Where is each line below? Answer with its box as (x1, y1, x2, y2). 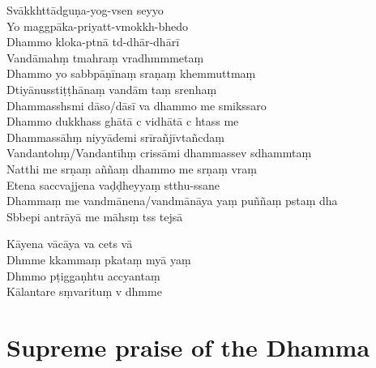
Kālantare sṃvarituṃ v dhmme (6, 283, 162, 300)
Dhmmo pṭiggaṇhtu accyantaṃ (6, 267, 160, 284)
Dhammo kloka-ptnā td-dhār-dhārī (6, 33, 180, 50)
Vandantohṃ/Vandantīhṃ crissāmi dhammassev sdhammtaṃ (6, 144, 312, 161)
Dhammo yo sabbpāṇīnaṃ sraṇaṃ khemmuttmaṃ (6, 65, 256, 82)
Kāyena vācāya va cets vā (6, 235, 133, 252)
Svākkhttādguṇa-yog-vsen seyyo (6, 2, 164, 18)
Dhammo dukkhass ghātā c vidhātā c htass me (6, 113, 239, 130)
